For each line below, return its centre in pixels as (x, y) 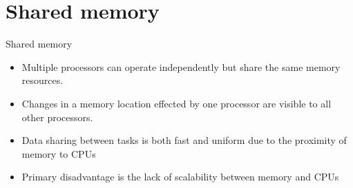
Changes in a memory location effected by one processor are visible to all (176, 103)
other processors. (57, 117)
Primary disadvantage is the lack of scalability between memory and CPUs (180, 177)
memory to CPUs (59, 153)
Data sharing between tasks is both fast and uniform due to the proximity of (184, 140)
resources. (42, 80)
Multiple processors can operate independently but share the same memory (181, 66)
